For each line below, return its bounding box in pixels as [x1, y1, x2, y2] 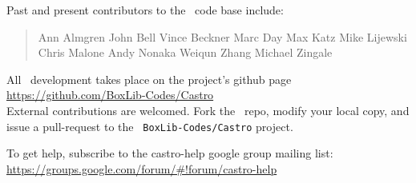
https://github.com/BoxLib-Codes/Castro [6, 86, 214, 103]
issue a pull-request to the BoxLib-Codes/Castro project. [6, 117, 293, 134]
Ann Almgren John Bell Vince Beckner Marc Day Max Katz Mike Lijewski [38, 28, 407, 45]
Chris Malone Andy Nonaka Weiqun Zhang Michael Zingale [38, 44, 333, 61]
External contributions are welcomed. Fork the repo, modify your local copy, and [6, 101, 410, 118]
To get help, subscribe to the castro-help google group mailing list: [6, 145, 333, 161]
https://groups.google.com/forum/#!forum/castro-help [6, 160, 277, 177]
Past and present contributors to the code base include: [6, 2, 284, 18]
